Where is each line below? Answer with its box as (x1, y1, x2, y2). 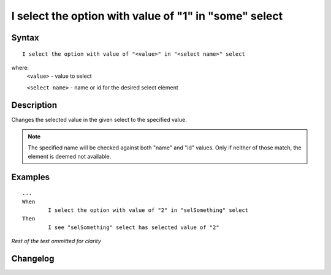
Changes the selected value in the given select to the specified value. (11, 116, 187, 123)
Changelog (11, 253, 55, 263)
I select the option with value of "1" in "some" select (11, 9, 283, 23)
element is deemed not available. (28, 153, 112, 160)
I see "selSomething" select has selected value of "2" (48, 224, 220, 231)
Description (11, 100, 58, 110)
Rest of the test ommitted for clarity (11, 238, 101, 245)
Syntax (11, 32, 39, 43)
